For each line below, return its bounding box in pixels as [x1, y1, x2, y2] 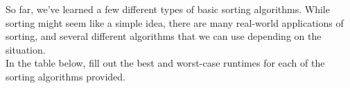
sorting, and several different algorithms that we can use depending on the [6, 29, 322, 43]
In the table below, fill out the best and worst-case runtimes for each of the [6, 56, 325, 70]
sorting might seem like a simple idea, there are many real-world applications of [6, 15, 344, 30]
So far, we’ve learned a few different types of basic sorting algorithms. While [6, 2, 330, 16]
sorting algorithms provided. [6, 69, 125, 83]
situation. [6, 42, 46, 56]
